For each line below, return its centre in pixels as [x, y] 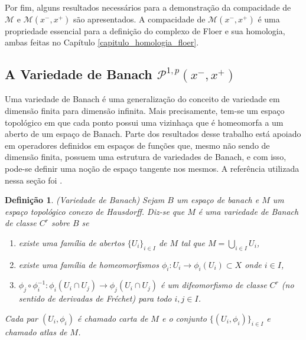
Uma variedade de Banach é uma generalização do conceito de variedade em [142, 99]
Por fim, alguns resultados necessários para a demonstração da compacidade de [148, 7]
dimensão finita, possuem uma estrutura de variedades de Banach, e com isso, [146, 157]
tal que [193, 242]
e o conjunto [184, 318]
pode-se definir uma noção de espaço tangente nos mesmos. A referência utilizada [152, 168]
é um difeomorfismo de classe [214, 285]
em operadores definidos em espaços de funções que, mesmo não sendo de [137, 145]
